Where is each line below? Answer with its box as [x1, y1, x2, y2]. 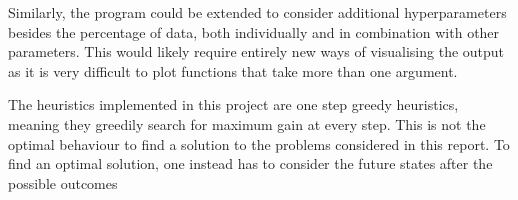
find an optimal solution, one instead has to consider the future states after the [8, 153, 493, 174]
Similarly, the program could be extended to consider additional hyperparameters [8, 2, 507, 22]
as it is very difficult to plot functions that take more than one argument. [8, 60, 458, 81]
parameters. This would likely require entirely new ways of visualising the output [8, 41, 505, 62]
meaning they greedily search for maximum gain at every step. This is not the [8, 113, 486, 134]
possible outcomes [8, 172, 118, 193]
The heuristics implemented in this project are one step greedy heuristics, [8, 94, 459, 115]
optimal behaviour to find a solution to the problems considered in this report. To [8, 133, 510, 154]
